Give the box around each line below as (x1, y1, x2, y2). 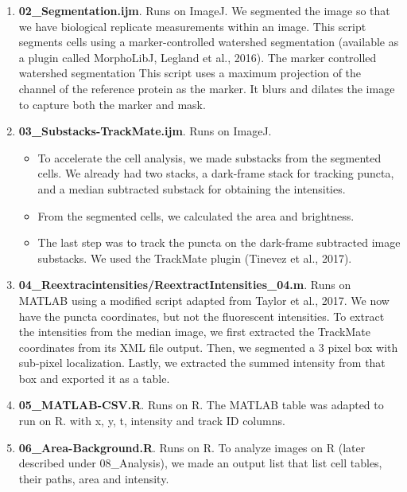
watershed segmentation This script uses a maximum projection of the (18, 64, 362, 81)
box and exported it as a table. (18, 369, 170, 386)
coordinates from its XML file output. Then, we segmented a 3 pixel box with (18, 338, 398, 355)
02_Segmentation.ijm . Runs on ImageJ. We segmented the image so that (18, 2, 390, 18)
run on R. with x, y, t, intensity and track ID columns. (18, 412, 285, 429)
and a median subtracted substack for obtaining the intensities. (37, 180, 346, 197)
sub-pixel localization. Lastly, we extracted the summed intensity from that (18, 354, 386, 371)
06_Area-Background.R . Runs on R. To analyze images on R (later (18, 439, 366, 455)
